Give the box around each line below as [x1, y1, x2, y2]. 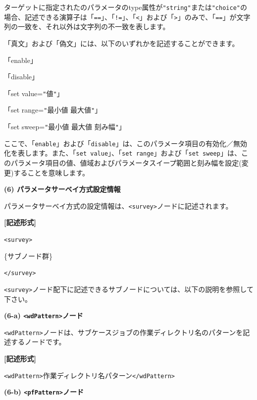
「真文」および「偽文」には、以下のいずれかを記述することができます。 [4, 38, 239, 48]
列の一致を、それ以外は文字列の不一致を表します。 [4, 21, 170, 32]
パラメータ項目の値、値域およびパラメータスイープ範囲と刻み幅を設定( [10, 157, 242, 168]
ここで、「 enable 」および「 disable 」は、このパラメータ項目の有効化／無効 [4, 138, 248, 148]
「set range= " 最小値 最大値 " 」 [4, 105, 102, 115]
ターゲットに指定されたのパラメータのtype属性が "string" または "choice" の [4, 2, 247, 12]
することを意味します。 [13, 167, 90, 177]
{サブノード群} [4, 250, 52, 261]
